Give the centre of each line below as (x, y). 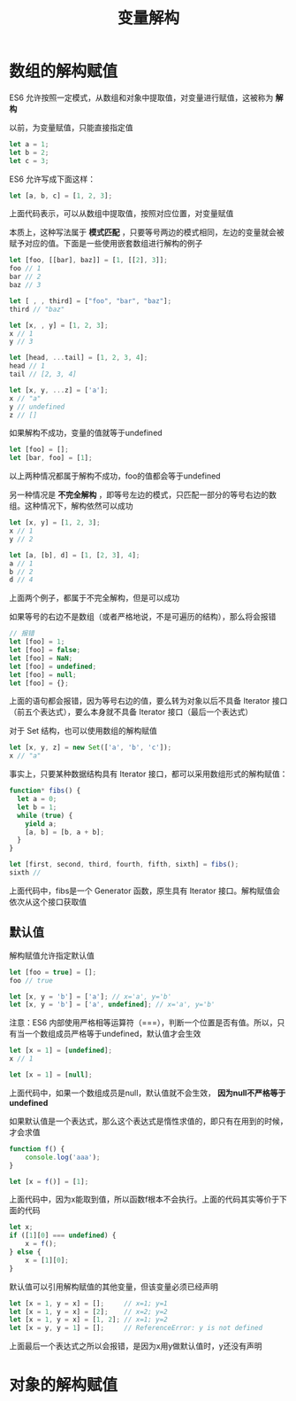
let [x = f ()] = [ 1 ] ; (49, 1181)
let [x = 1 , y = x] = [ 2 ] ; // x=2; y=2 (88, 1311)
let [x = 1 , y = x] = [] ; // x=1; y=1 (88, 1304)
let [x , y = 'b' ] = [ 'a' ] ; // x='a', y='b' (91, 996)
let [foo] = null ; (43, 674)
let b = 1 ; (37, 807)
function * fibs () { (45, 791)
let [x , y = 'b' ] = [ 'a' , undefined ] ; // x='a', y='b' (112, 1005)
